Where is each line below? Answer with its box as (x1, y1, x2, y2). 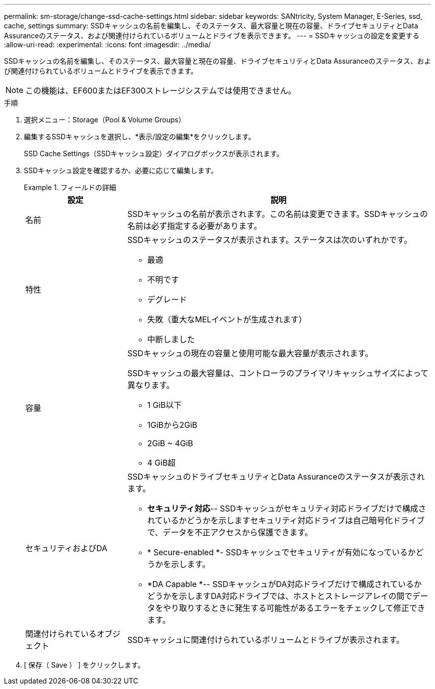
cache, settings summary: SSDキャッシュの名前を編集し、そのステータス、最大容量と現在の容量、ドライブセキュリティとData (4, 21, 418, 30)
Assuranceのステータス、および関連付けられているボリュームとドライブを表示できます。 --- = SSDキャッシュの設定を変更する (4, 31, 420, 40)
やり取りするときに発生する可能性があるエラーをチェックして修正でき (163, 603, 426, 613)
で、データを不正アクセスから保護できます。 (147, 527, 313, 537)
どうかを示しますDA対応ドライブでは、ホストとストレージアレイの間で (147, 591, 413, 601)
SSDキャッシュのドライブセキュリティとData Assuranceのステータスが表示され (127, 472, 425, 482)
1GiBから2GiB (147, 420, 198, 430)
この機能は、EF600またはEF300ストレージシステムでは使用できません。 (25, 86, 296, 96)
